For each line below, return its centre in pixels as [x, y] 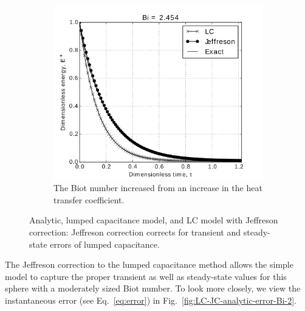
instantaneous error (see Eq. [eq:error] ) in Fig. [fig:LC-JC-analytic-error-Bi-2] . [151, 300]
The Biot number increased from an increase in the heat [158, 188]
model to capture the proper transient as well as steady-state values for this [146, 276]
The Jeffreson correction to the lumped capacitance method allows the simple [149, 264]
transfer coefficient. [89, 199]
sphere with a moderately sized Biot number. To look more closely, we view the [153, 288]
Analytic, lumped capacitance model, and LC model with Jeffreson [154, 220]
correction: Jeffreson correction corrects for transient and [135, 232]
